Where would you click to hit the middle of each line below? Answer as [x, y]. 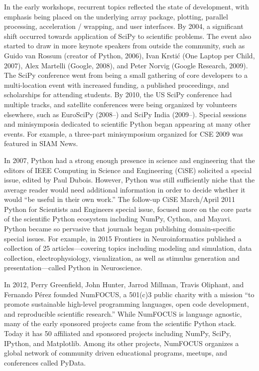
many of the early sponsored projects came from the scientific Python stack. [120, 323]
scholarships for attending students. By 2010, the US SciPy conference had [118, 94]
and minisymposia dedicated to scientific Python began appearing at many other [128, 124]
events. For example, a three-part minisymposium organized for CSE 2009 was [124, 133]
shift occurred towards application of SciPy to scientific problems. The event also [128, 36]
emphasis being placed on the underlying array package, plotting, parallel [116, 16]
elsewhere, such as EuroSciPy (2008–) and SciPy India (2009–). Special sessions [125, 114]
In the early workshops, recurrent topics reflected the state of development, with [127, 6]
